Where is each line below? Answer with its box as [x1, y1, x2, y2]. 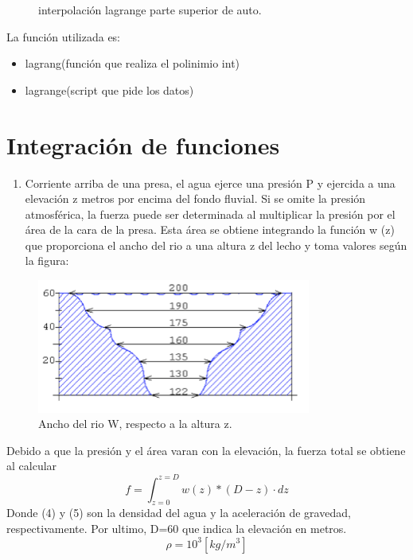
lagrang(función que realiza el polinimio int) [25, 55, 240, 72]
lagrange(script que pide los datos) [25, 81, 194, 98]
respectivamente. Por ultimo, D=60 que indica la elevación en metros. [6, 519, 347, 536]
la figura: [25, 252, 69, 269]
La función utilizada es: [6, 28, 121, 45]
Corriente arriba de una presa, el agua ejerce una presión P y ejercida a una [25, 174, 395, 191]
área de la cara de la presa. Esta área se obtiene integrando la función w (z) [25, 221, 395, 238]
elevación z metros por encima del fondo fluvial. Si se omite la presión [25, 190, 366, 207]
